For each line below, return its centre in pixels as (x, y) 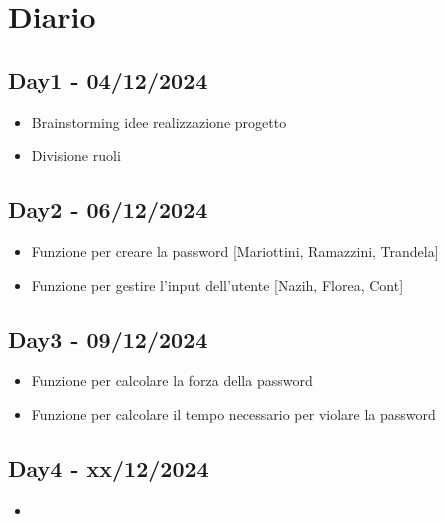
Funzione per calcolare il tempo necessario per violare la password (233, 413)
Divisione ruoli (76, 155)
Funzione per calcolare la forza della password (172, 380)
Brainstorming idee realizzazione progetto (159, 121)
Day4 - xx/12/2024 (108, 467)
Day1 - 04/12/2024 (108, 79)
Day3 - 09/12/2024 (108, 338)
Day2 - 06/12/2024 (108, 209)
